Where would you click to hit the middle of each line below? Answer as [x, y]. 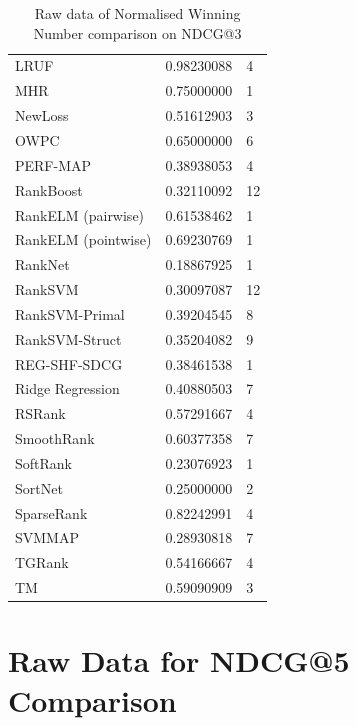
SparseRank [51, 512]
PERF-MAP [53, 164]
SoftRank [43, 462]
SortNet [39, 487]
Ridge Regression [67, 388]
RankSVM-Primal [70, 313]
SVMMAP [47, 537]
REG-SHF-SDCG [69, 363]
